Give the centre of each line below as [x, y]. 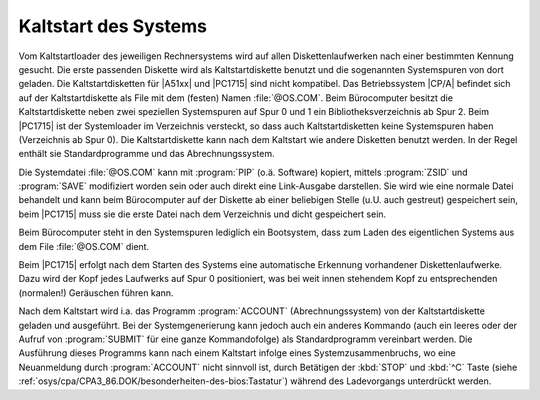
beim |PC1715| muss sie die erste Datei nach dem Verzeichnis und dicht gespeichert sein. [202, 214]
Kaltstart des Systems [113, 26]
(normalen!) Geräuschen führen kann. [96, 292]
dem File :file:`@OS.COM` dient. [84, 246]
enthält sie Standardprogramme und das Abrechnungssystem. [146, 154]
